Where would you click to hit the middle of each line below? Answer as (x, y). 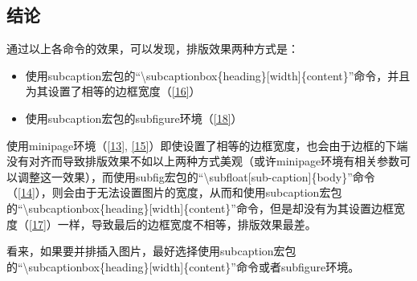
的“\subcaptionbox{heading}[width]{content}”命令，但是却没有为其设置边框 (200, 208)
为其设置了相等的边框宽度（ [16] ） (113, 91)
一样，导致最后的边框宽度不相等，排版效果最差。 (187, 224)
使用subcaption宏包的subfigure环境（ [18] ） (134, 118)
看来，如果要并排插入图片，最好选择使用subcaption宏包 (151, 251)
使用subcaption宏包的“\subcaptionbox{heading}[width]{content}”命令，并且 (218, 75)
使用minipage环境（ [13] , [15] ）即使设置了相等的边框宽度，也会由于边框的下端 (207, 145)
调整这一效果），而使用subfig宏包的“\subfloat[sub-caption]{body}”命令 (196, 176)
